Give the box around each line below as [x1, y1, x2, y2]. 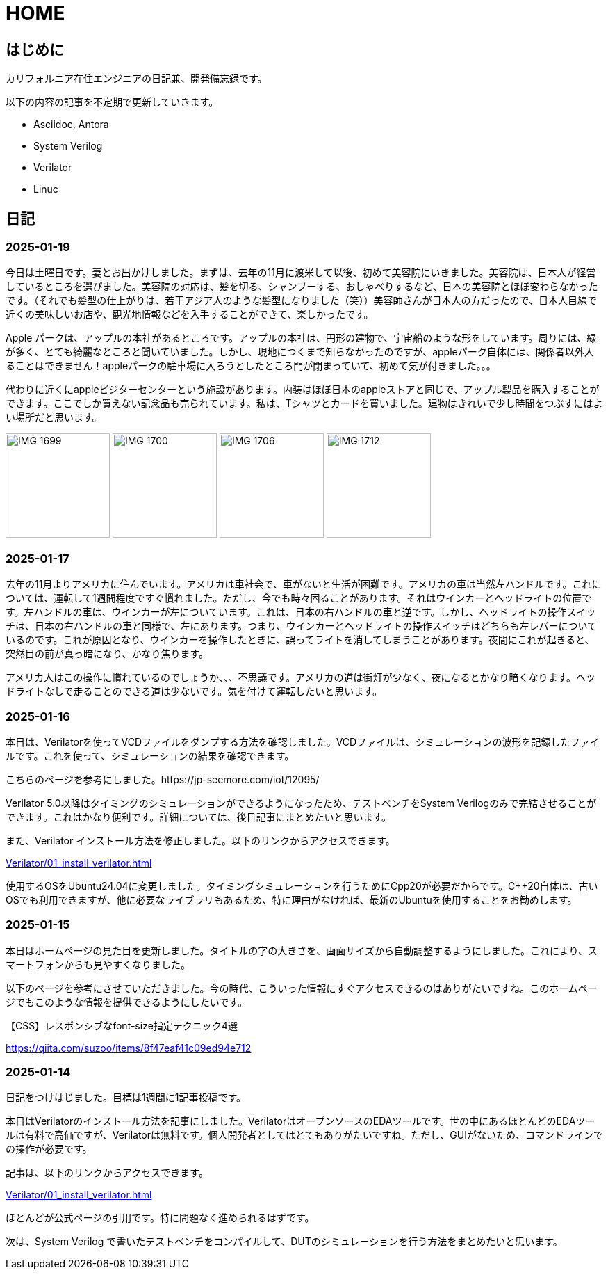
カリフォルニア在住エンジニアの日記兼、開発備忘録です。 [6, 72, 268, 85]
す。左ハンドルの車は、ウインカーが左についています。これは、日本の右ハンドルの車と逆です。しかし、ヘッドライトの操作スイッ [6, 606, 596, 618]
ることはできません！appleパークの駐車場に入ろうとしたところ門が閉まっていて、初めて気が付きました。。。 [6, 360, 496, 372]
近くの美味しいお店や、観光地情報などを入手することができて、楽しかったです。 [6, 308, 374, 321]
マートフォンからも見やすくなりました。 [6, 958, 190, 970]
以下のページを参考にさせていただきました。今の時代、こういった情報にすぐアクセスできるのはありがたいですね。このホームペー [6, 981, 598, 994]
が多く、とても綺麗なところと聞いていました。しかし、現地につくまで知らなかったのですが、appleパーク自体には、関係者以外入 [6, 346, 594, 358]
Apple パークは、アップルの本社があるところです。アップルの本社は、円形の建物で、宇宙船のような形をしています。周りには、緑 [6, 332, 597, 344]
